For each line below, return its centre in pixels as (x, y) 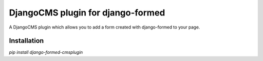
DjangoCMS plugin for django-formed (87, 13)
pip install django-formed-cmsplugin (46, 52)
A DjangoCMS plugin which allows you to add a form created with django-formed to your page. (104, 27)
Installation (26, 41)
